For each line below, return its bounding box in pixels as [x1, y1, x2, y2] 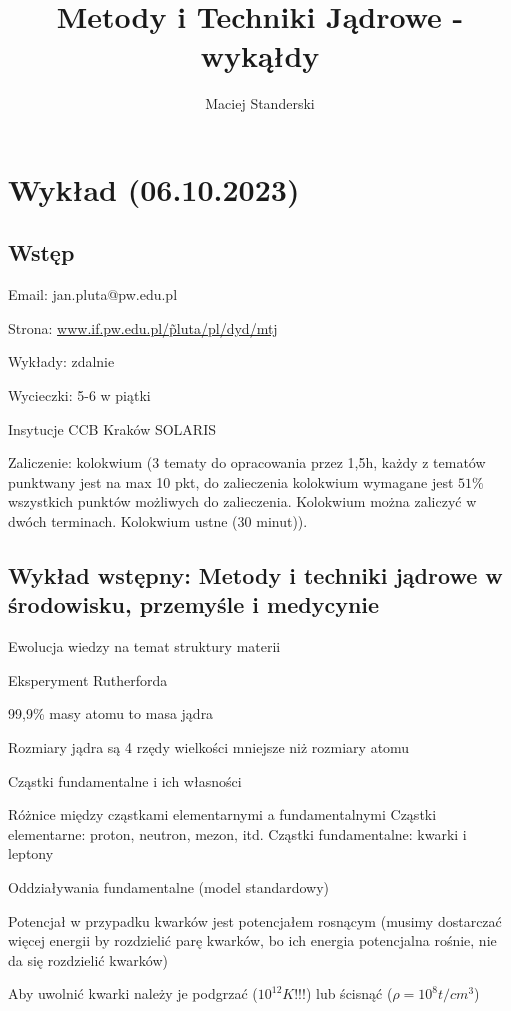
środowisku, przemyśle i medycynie [8, 589, 380, 620]
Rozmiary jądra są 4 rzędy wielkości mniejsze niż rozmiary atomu [8, 737, 410, 758]
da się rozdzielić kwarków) [8, 949, 168, 970]
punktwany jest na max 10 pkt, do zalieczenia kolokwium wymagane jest [8, 471, 454, 492]
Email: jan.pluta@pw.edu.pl [8, 284, 178, 305]
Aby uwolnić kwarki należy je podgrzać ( [8, 983, 258, 1004]
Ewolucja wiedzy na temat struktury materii [8, 636, 281, 657]
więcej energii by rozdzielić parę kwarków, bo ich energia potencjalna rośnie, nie [8, 930, 497, 951]
